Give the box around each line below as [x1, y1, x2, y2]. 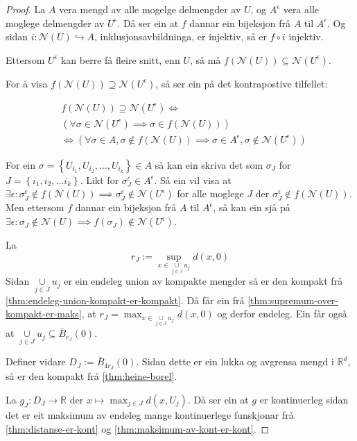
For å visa [6, 76, 48, 90]
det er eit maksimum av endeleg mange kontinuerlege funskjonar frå [6, 407, 294, 422]
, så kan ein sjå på [213, 200, 290, 215]
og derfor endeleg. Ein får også [217, 306, 347, 321]
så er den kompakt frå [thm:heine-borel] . [6, 369, 177, 383]
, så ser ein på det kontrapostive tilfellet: [155, 76, 328, 90]
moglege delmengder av [6, 15, 105, 30]
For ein [6, 157, 36, 172]
